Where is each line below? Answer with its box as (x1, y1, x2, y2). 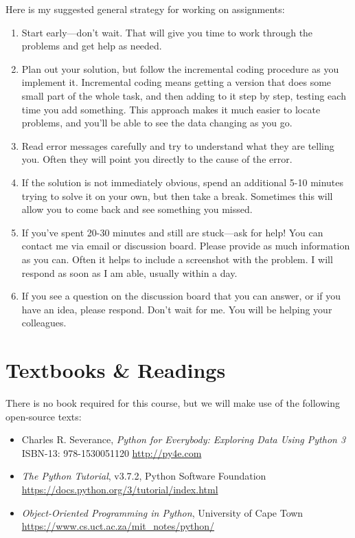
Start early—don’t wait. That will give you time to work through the (21, 25, 313, 39)
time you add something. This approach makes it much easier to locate (21, 102, 321, 116)
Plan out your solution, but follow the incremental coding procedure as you (21, 61, 339, 76)
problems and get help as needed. (21, 38, 162, 53)
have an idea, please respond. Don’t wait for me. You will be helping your (21, 302, 332, 316)
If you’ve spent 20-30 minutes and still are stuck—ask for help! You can (21, 225, 323, 239)
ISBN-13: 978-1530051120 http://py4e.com (21, 445, 202, 460)
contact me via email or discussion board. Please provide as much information (21, 238, 350, 253)
